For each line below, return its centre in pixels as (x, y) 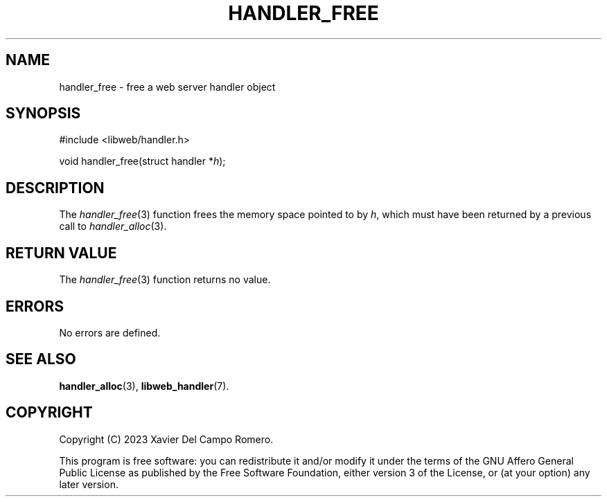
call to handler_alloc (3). (113, 226)
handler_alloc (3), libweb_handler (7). (144, 386)
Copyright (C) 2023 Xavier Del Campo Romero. (166, 439)
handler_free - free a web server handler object (167, 87)
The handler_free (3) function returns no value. (165, 280)
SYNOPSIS (43, 114)
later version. (89, 484)
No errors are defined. (110, 332)
